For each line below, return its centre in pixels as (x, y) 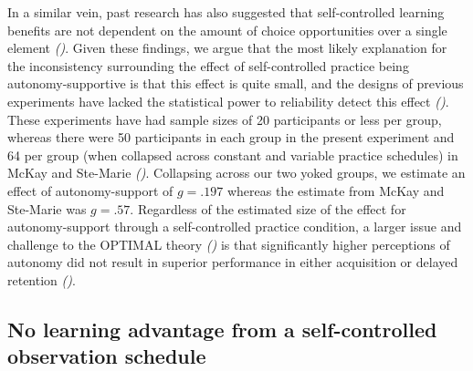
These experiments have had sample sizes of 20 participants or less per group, (225, 119)
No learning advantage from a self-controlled (222, 329)
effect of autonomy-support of (90, 190)
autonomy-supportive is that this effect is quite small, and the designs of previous (236, 83)
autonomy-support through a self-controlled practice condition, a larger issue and (235, 227)
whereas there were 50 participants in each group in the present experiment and (231, 137)
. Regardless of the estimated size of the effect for (268, 208)
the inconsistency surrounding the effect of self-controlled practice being (208, 65)
